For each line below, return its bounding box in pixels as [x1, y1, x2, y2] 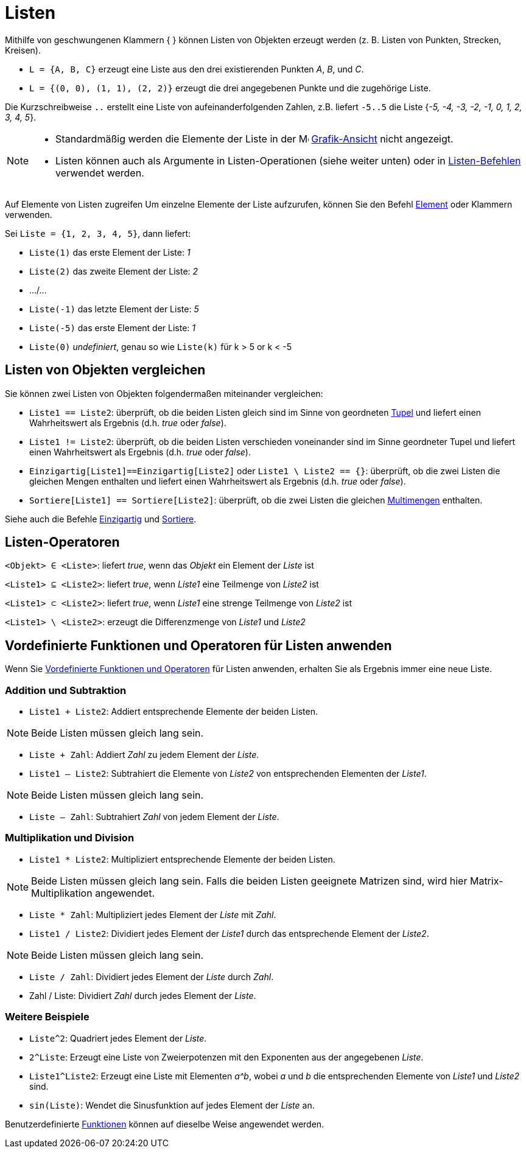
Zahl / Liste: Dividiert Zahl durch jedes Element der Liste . [29, 990, 256, 1001]
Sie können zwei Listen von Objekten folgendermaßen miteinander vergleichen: [5, 388, 323, 399]
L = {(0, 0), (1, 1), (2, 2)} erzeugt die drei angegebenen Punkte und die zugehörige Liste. [29, 82, 431, 93]
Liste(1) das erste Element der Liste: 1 [29, 247, 191, 258]
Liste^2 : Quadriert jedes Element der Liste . [29, 1032, 207, 1043]
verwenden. [5, 209, 52, 220]
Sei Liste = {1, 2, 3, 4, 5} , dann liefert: [5, 228, 191, 239]
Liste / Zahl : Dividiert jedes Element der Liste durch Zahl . [29, 971, 274, 982]
